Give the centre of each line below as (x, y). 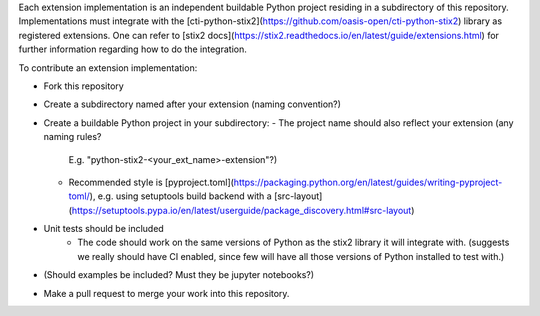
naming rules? (72, 137)
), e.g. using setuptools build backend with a (180, 196)
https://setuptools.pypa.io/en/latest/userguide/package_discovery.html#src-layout (241, 210)
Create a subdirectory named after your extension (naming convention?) (192, 104)
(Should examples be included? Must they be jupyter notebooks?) (179, 275)
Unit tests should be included (103, 229)
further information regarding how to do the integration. (132, 49)
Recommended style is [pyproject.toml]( (151, 182)
